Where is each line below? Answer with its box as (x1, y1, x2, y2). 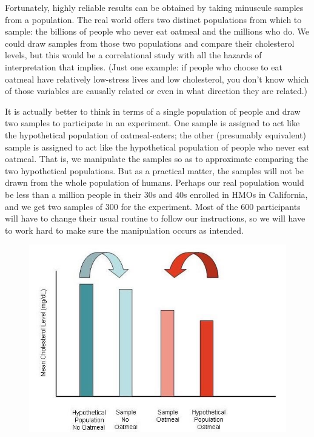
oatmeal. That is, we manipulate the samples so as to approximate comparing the (5, 152, 309, 165)
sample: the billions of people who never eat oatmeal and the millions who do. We (5, 25, 309, 38)
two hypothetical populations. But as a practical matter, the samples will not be (5, 164, 304, 177)
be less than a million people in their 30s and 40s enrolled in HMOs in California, (5, 188, 308, 200)
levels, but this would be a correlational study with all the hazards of (5, 49, 262, 61)
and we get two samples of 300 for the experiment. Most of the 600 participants (5, 200, 301, 212)
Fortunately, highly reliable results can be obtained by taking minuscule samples (5, 1, 304, 13)
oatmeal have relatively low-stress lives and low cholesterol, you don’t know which (5, 72, 309, 85)
